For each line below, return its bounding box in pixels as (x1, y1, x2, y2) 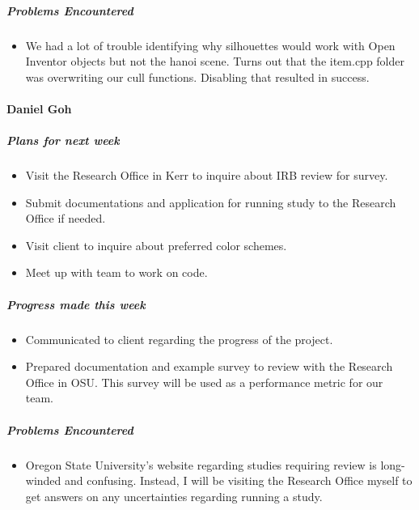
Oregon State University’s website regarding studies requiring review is (25, 456, 377, 473)
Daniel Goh (6, 100, 72, 117)
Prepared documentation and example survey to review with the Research (25, 358, 393, 375)
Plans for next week (6, 132, 120, 149)
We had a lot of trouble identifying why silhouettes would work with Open (25, 36, 396, 53)
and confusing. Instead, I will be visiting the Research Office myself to (65, 472, 413, 489)
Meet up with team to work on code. (25, 264, 208, 281)
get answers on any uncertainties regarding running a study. (25, 487, 323, 504)
